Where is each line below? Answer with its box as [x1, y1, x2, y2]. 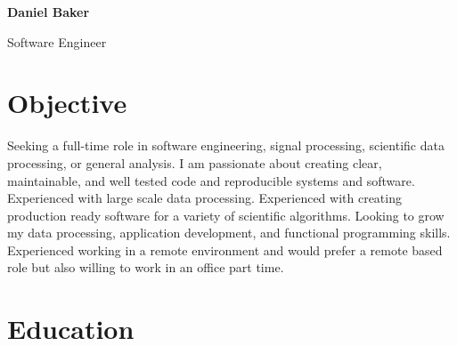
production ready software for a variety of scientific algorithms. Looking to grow [7, 205, 445, 224]
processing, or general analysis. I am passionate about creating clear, [7, 153, 382, 172]
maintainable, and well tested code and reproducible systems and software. [7, 171, 415, 189]
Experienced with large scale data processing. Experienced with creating [7, 189, 402, 207]
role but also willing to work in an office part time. [7, 258, 284, 277]
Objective [7, 84, 127, 121]
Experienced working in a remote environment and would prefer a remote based [7, 240, 443, 259]
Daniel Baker [7, 3, 90, 20]
